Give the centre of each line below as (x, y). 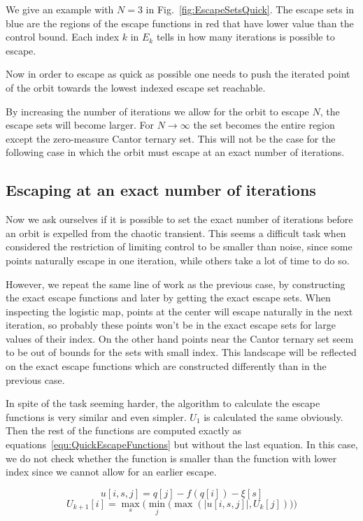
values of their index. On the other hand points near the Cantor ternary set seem (180, 338)
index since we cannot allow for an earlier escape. (111, 472)
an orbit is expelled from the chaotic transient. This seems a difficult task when (176, 233)
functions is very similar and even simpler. (96, 416)
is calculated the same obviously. (273, 416)
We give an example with (60, 9)
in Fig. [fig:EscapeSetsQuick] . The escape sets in (250, 9)
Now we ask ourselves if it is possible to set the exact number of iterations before (179, 219)
